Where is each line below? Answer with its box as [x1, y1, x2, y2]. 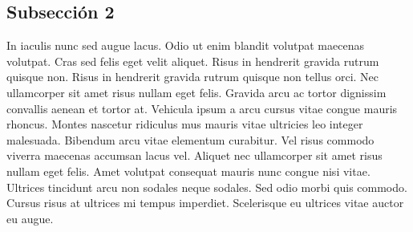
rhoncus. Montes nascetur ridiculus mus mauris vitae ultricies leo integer [6, 116, 363, 132]
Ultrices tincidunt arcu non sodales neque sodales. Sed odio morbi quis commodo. [6, 178, 407, 195]
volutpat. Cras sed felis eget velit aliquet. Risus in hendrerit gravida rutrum [6, 52, 379, 69]
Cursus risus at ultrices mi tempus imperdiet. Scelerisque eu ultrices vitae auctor [6, 194, 404, 211]
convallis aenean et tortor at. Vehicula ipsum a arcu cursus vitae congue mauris [6, 100, 398, 116]
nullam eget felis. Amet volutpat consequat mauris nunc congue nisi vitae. [6, 162, 370, 179]
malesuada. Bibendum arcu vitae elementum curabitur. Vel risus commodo [6, 131, 375, 148]
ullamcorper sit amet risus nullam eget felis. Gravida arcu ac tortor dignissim [6, 83, 387, 100]
